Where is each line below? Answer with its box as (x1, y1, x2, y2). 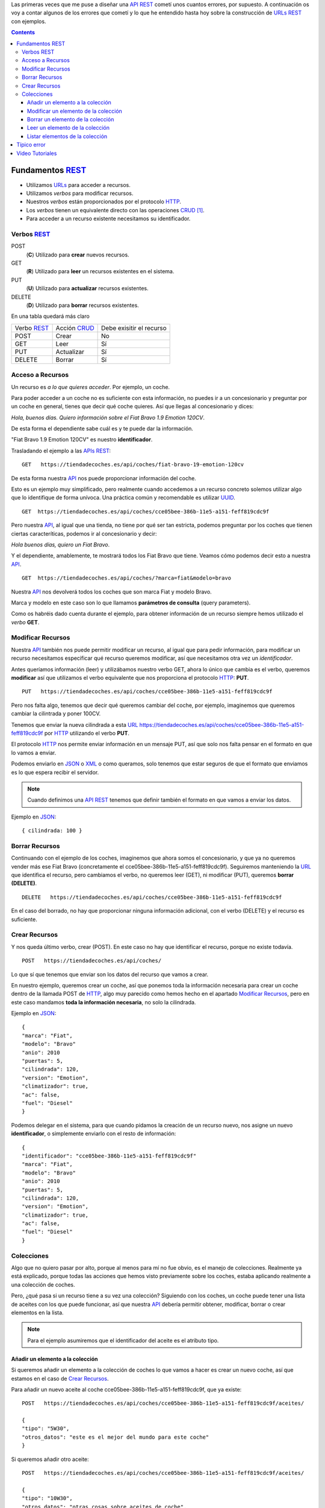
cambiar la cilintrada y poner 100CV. (11, 710, 101, 717)
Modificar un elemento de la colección (27, 107, 123, 115)
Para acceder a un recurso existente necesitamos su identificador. (26, 215, 191, 223)
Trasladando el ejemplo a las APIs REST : (11, 447, 111, 454)
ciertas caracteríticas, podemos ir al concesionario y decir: (11, 530, 157, 537)
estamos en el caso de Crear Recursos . (11, 1375, 109, 1382)
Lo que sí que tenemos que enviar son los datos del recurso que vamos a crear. (11, 971, 209, 978)
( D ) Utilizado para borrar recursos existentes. (26, 302, 140, 309)
